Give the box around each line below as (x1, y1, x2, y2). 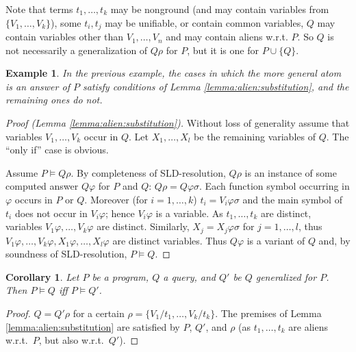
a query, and (163, 269, 216, 284)
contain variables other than (5, 29, 124, 44)
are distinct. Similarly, (97, 219, 190, 234)
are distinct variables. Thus (112, 233, 227, 247)
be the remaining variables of (194, 129, 316, 143)
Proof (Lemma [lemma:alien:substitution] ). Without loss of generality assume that (5, 116, 350, 130)
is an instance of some (244, 165, 337, 179)
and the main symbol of (242, 192, 342, 206)
